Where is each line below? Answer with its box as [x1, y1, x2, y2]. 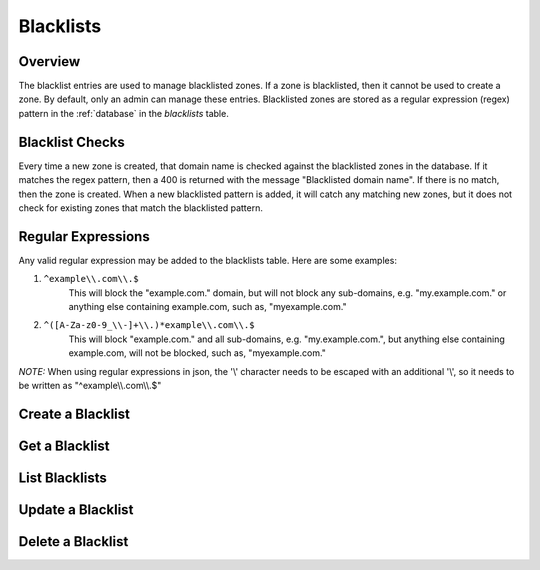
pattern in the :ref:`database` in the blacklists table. [18, 107, 229, 119]
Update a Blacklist [18, 501, 134, 518]
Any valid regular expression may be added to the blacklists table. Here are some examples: [18, 254, 397, 266]
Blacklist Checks [18, 133, 125, 150]
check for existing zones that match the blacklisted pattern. [18, 201, 264, 214]
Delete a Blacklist [18, 533, 129, 550]
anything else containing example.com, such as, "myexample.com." [68, 301, 347, 312]
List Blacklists [18, 469, 107, 486]
